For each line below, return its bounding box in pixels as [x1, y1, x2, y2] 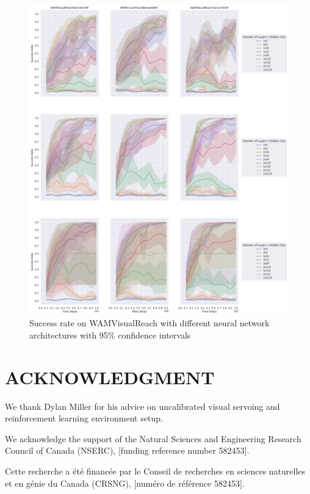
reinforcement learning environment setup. [5, 412, 163, 424]
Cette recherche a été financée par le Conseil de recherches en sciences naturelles [5, 465, 306, 478]
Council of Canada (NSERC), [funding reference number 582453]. [5, 444, 250, 457]
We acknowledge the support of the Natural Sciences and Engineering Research [5, 432, 301, 445]
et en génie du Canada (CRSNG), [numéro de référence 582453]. [5, 476, 245, 489]
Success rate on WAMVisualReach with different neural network [29, 317, 270, 329]
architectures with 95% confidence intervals [29, 328, 191, 341]
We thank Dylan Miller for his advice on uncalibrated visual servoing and [5, 399, 280, 412]
